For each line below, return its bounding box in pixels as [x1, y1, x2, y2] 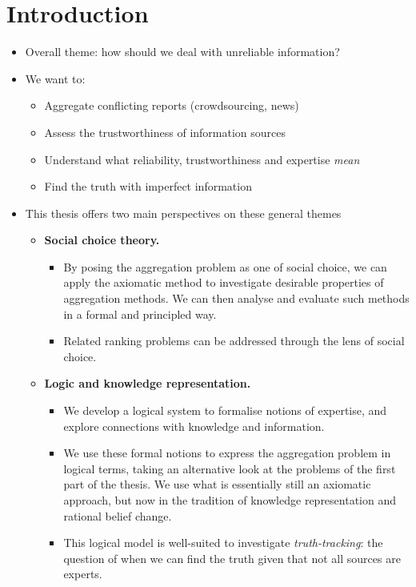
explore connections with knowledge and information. [63, 417, 325, 434]
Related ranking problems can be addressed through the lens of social [63, 332, 405, 349]
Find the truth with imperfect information [44, 178, 252, 195]
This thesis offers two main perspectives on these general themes [25, 204, 342, 221]
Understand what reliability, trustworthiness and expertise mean [44, 151, 360, 167]
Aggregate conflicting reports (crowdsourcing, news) [44, 97, 299, 114]
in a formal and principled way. [63, 305, 217, 322]
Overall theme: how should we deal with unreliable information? [25, 43, 340, 60]
